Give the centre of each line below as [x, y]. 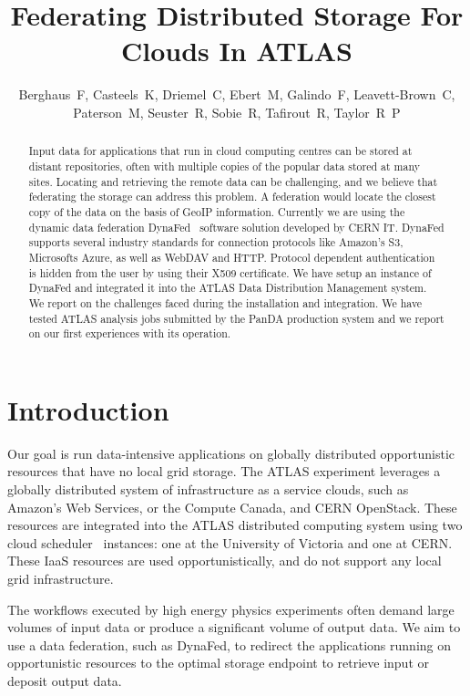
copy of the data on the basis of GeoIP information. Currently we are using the [217, 211]
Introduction [88, 409]
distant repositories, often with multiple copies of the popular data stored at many [225, 166]
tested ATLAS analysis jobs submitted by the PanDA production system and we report [236, 318]
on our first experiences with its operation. [130, 333]
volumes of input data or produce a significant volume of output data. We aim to [234, 627]
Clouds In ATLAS [237, 51]
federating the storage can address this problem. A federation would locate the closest [232, 197]
